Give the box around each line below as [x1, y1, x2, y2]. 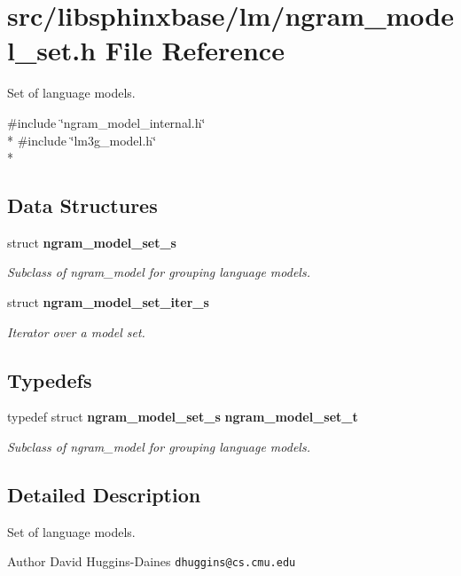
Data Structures [7, 192, 158, 219]
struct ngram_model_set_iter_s [7, 293, 209, 312]
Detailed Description [7, 481, 201, 509]
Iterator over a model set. [7, 322, 145, 341]
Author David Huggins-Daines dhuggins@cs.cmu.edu [7, 552, 296, 571]
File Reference [105, 32, 285, 68]
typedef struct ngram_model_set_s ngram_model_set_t [7, 407, 358, 426]
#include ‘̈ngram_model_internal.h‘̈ [7, 113, 206, 131]
